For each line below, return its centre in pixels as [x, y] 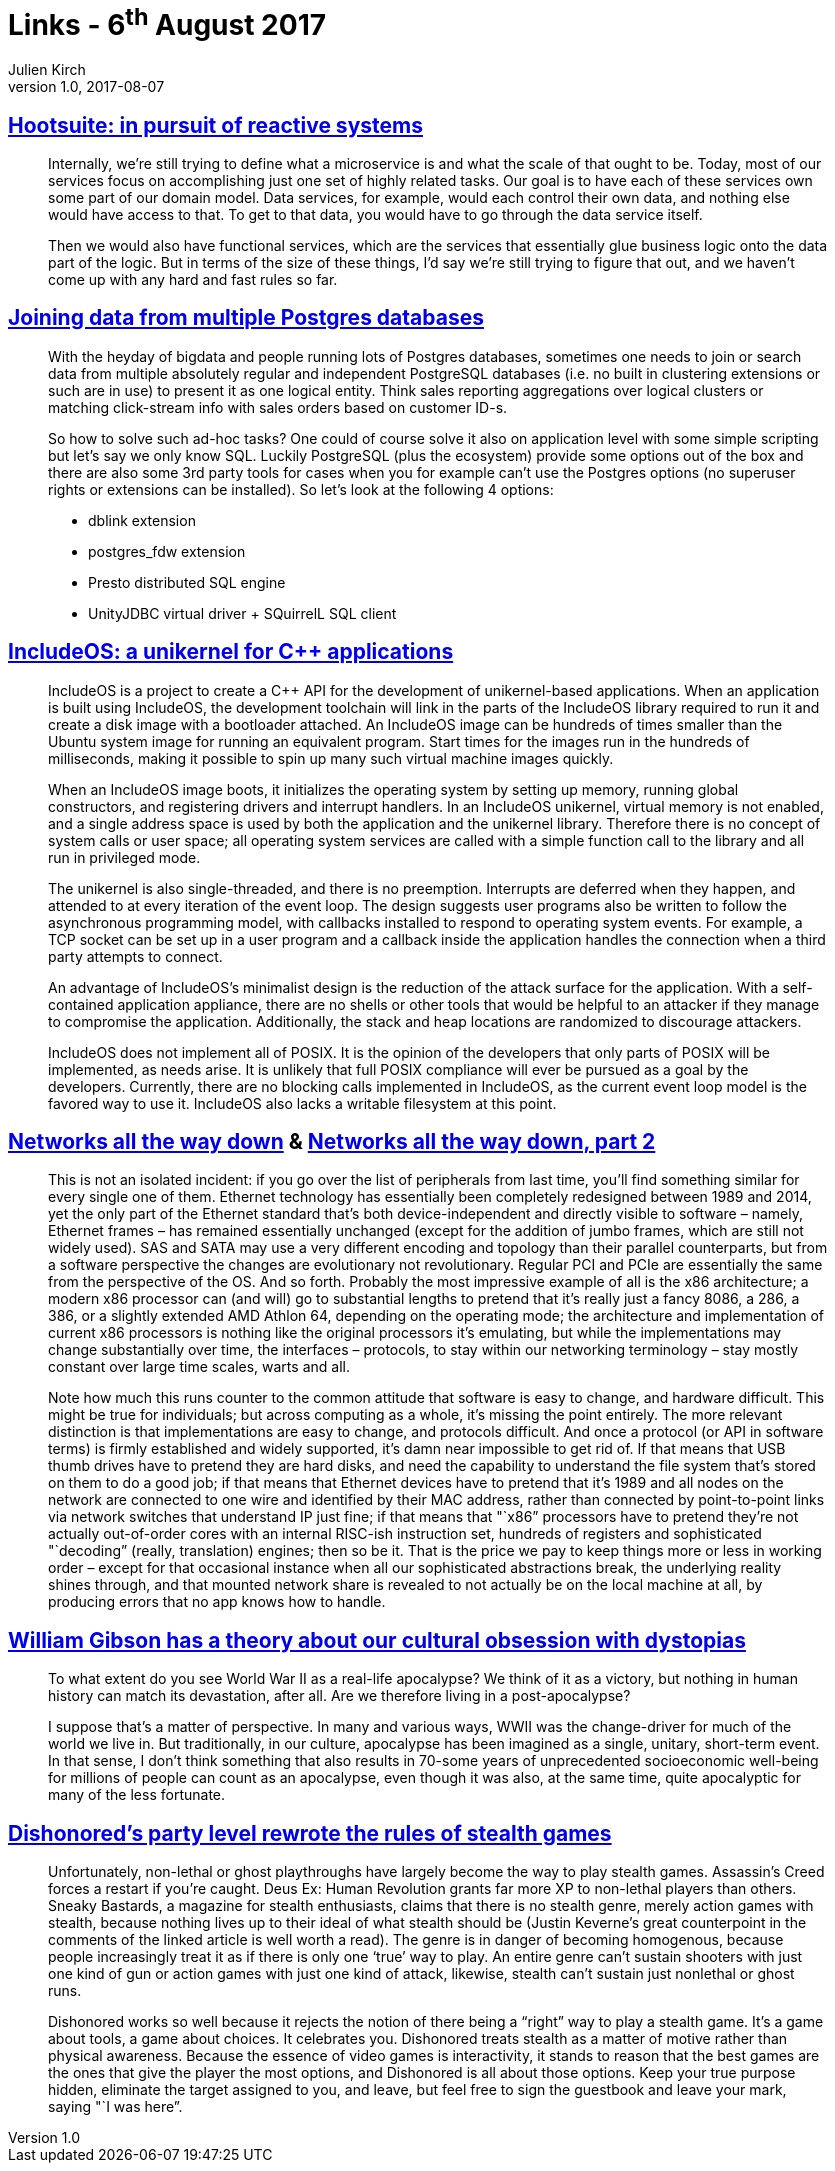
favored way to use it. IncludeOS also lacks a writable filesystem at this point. [302, 1103]
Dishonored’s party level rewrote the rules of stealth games [310, 1833]
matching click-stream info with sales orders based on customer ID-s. [278, 407]
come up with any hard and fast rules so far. [193, 279]
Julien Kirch [47, 70]
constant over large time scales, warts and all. [199, 1367]
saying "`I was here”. [115, 2107]
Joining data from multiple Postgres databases [246, 318]
